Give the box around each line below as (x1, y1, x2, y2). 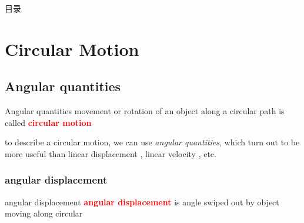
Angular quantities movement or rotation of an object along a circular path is (5, 105, 285, 117)
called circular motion (5, 116, 92, 128)
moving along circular (5, 207, 83, 219)
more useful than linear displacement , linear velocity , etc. (5, 147, 216, 159)
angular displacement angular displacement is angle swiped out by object (5, 195, 279, 208)
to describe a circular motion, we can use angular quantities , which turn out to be (5, 136, 300, 148)
